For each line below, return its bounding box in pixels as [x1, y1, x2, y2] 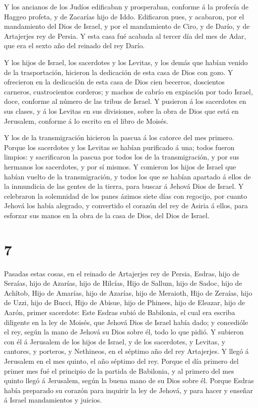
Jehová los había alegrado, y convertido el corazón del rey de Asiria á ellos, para [4, 200, 248, 211]
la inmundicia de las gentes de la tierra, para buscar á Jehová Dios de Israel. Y [4, 181, 244, 191]
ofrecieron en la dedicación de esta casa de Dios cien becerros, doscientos [4, 77, 225, 87]
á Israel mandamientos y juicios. [4, 395, 102, 405]
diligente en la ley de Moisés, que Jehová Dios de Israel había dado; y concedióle [4, 317, 248, 327]
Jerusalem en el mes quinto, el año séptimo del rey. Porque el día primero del [4, 355, 239, 366]
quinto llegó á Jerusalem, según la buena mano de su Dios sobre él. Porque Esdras [4, 375, 254, 386]
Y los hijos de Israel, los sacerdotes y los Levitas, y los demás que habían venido [4, 57, 248, 67]
